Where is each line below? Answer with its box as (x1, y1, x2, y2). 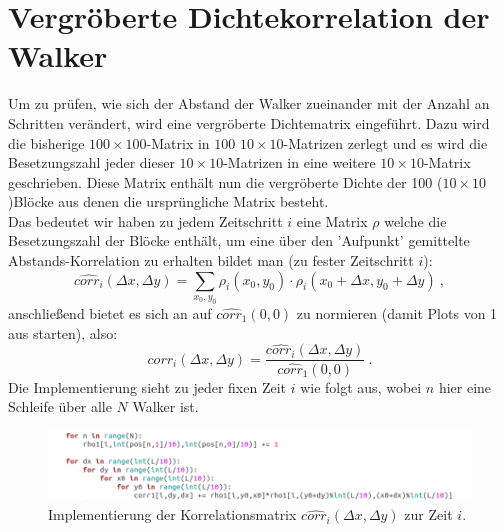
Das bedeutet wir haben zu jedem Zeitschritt (8, 210, 283, 231)
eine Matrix (296, 210, 368, 231)
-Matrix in (146, 132, 210, 153)
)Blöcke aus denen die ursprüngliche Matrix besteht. (8, 191, 329, 212)
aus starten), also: (8, 322, 118, 343)
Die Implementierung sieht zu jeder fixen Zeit (8, 376, 286, 397)
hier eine (438, 376, 492, 397)
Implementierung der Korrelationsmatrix (48, 504, 297, 525)
